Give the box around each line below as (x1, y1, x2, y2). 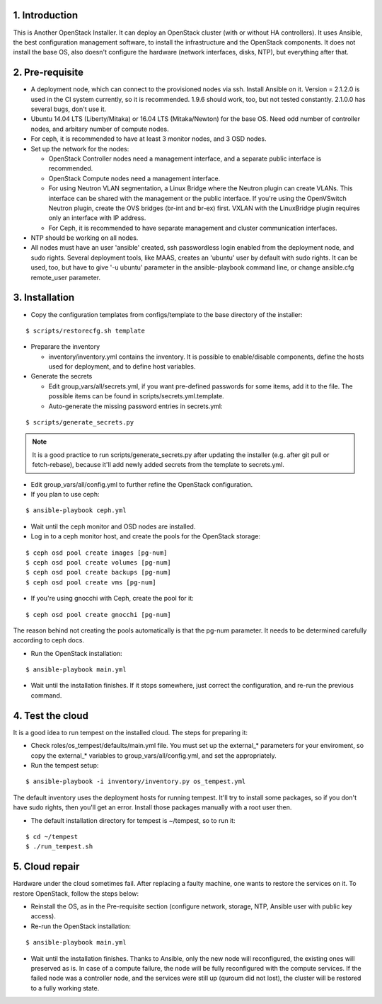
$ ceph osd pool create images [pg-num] (25, 548, 168, 557)
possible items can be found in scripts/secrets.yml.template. (48, 392, 224, 400)
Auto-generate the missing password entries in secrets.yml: (48, 402, 223, 410)
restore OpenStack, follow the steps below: (13, 889, 139, 898)
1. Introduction (13, 9, 78, 21)
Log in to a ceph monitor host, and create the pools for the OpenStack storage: (30, 532, 261, 541)
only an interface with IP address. (48, 214, 146, 222)
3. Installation (13, 292, 75, 304)
